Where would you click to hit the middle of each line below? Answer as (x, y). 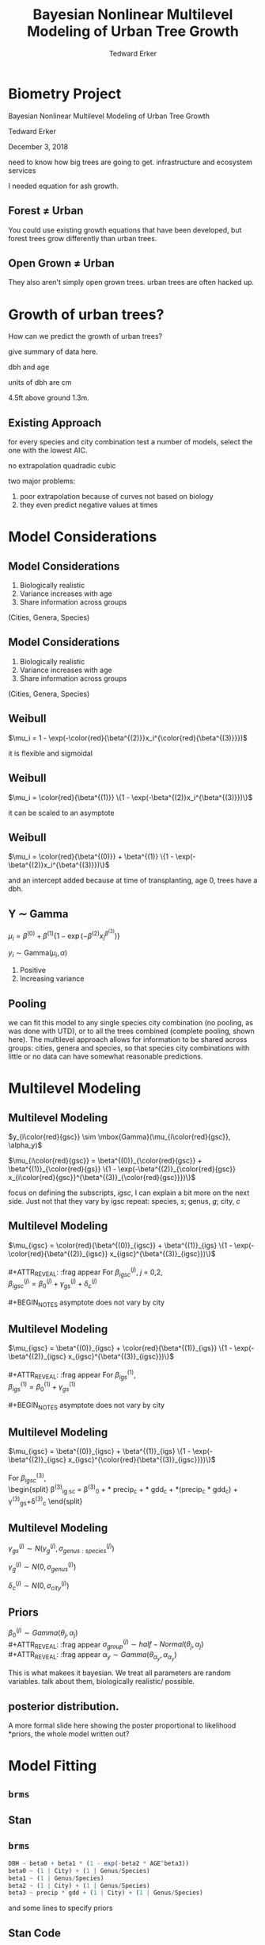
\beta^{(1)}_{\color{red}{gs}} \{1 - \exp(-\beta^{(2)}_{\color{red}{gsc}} (122, 1169)
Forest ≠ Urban (46, 211)
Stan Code (34, 1933)
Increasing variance (52, 978)
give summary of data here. (53, 352)
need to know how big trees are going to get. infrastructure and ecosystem (131, 162)
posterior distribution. (64, 1707)
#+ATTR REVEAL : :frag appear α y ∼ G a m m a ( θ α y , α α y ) (93, 1656)
